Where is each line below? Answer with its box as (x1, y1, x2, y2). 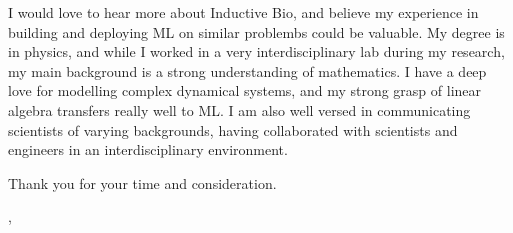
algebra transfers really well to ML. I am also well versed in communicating (8, 99, 471, 120)
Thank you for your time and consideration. (8, 172, 277, 193)
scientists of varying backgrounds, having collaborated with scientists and (8, 119, 458, 140)
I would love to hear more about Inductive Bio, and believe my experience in (8, 2, 479, 22)
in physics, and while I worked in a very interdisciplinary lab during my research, (8, 41, 505, 62)
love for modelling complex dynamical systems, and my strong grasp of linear (8, 80, 482, 101)
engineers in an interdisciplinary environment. (8, 139, 288, 160)
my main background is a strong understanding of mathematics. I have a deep (8, 60, 487, 81)
